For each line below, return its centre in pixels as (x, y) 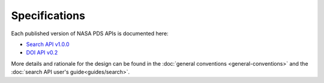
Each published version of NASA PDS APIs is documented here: (90, 33)
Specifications (48, 16)
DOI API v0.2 (42, 53)
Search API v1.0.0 (48, 44)
